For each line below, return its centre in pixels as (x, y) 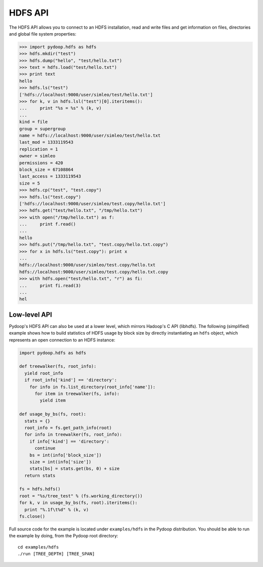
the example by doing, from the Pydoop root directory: (64, 536)
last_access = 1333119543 (50, 176)
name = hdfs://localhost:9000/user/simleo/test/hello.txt (90, 136)
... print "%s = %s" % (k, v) (60, 108)
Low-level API (30, 314)
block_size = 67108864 (46, 170)
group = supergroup (42, 129)
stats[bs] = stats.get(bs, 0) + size (75, 469)
